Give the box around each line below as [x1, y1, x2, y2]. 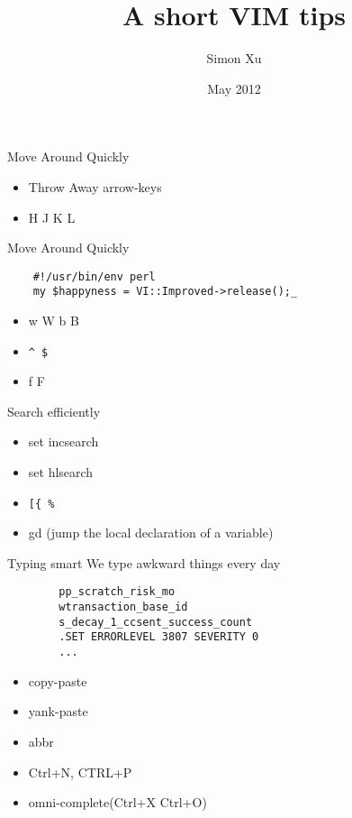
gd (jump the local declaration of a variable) [28, 523, 274, 542]
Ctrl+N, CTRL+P [28, 762, 132, 781]
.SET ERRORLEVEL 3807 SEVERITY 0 [59, 630, 259, 644]
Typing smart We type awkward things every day [7, 553, 281, 572]
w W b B [28, 311, 79, 329]
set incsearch [28, 432, 99, 451]
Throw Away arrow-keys [28, 177, 162, 196]
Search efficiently [7, 401, 101, 420]
